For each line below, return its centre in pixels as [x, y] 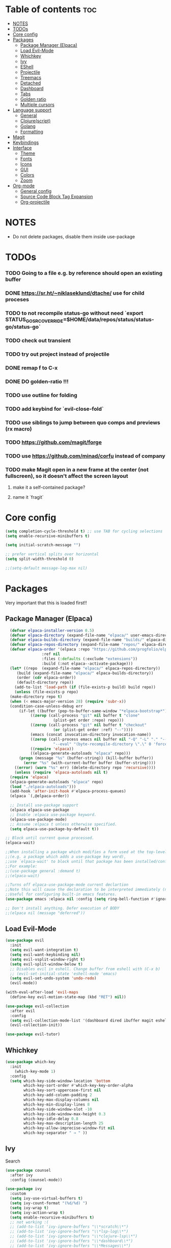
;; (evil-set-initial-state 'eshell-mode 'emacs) [63, 974]
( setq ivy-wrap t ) [30, 1208]
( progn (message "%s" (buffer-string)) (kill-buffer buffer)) [86, 758]
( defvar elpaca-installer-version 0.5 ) [52, 630]
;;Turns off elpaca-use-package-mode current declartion [67, 885]
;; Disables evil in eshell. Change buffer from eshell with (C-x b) [85, 969]
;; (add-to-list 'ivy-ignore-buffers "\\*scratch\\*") [69, 1227]
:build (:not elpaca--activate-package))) [87, 663]
